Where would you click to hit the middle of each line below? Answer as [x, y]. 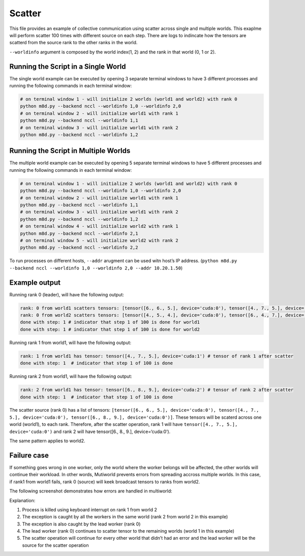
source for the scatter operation [55, 545]
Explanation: [22, 500]
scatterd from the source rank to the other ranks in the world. [73, 43]
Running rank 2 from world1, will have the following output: [71, 377]
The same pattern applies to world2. [48, 441]
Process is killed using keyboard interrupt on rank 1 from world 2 [90, 509]
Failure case [29, 455]
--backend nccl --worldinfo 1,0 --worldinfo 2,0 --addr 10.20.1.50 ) [96, 268]
